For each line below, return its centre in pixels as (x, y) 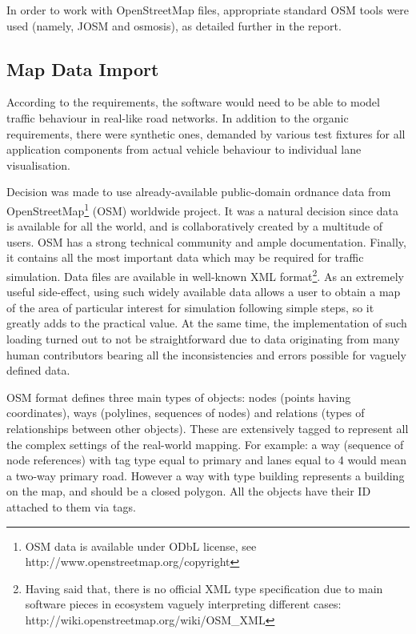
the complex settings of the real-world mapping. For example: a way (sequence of (205, 444)
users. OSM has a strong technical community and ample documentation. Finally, (206, 241)
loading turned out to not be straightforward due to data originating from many (203, 339)
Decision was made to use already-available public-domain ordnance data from (199, 192)
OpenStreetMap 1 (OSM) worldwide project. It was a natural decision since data (203, 209)
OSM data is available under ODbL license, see (141, 546)
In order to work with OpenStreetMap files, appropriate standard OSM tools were (208, 10)
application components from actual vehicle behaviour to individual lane (184, 149)
